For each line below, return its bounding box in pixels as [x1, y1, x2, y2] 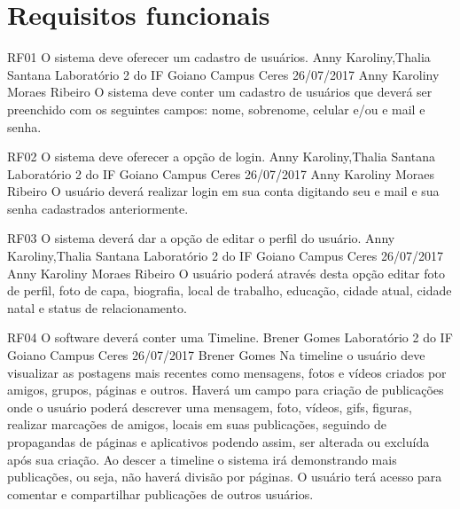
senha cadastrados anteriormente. [7, 199, 189, 217]
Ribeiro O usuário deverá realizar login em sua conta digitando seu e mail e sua [7, 182, 440, 200]
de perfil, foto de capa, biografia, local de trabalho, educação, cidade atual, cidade [7, 281, 452, 300]
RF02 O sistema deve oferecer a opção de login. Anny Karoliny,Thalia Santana [7, 147, 435, 166]
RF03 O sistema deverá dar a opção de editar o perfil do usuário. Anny [7, 229, 395, 247]
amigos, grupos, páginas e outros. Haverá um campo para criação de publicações [7, 380, 444, 399]
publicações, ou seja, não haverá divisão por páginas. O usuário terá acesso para [7, 467, 442, 486]
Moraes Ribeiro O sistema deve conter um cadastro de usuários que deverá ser [7, 82, 433, 101]
